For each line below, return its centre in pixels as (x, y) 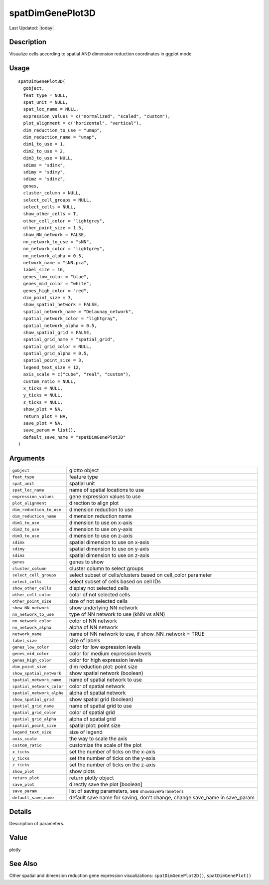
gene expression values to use (105, 497)
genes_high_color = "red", (56, 291)
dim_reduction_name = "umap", (60, 137)
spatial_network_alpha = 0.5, (60, 326)
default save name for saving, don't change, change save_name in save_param (162, 798)
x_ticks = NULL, (43, 388)
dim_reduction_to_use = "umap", (63, 130)
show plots (82, 771)
